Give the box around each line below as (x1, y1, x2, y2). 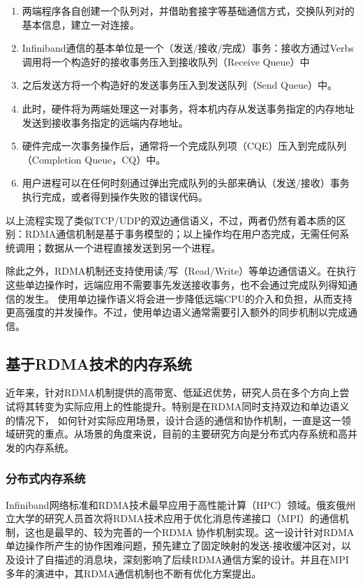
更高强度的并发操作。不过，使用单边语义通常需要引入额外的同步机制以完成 (6, 305, 348, 319)
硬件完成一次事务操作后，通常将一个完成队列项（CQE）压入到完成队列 (22, 138, 347, 153)
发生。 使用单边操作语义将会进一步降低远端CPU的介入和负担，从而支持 (24, 291, 353, 305)
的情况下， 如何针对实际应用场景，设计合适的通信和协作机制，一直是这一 (6, 412, 341, 427)
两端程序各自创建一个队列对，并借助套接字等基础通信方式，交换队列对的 (22, 3, 355, 17)
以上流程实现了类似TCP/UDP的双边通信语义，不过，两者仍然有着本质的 (6, 212, 336, 227)
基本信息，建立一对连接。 (22, 17, 140, 31)
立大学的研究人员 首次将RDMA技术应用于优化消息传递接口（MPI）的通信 (6, 511, 339, 526)
